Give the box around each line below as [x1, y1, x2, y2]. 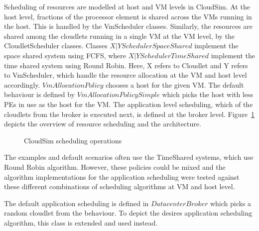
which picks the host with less [162, 89, 254, 100]
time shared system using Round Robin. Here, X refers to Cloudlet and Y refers [4, 60, 248, 70]
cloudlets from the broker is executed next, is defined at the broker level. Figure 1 [4, 109, 255, 119]
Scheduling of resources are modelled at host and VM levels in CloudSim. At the [4, 1, 250, 11]
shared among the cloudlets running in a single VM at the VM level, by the [4, 30, 235, 41]
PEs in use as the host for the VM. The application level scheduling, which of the [4, 99, 253, 109]
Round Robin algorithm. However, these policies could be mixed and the [4, 161, 226, 172]
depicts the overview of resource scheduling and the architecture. [4, 118, 201, 129]
